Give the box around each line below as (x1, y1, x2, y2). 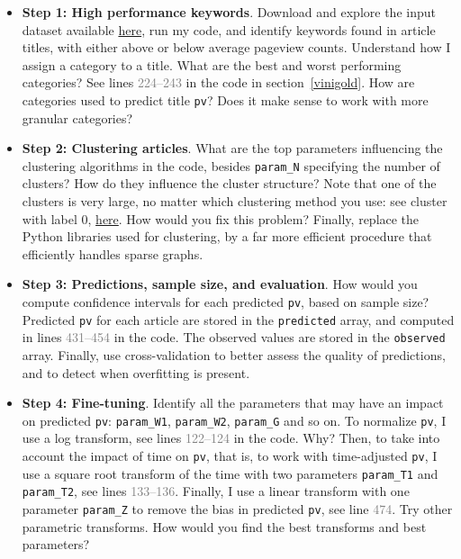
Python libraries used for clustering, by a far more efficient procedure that (22, 227, 432, 246)
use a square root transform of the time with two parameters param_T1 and (22, 464, 438, 482)
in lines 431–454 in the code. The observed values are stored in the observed (22, 328, 446, 347)
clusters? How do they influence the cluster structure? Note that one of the (22, 174, 437, 193)
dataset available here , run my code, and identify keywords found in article (22, 20, 436, 39)
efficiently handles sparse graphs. (22, 244, 203, 263)
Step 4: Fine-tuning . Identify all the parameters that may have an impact (22, 393, 444, 412)
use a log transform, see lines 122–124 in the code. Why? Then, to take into (22, 428, 440, 447)
